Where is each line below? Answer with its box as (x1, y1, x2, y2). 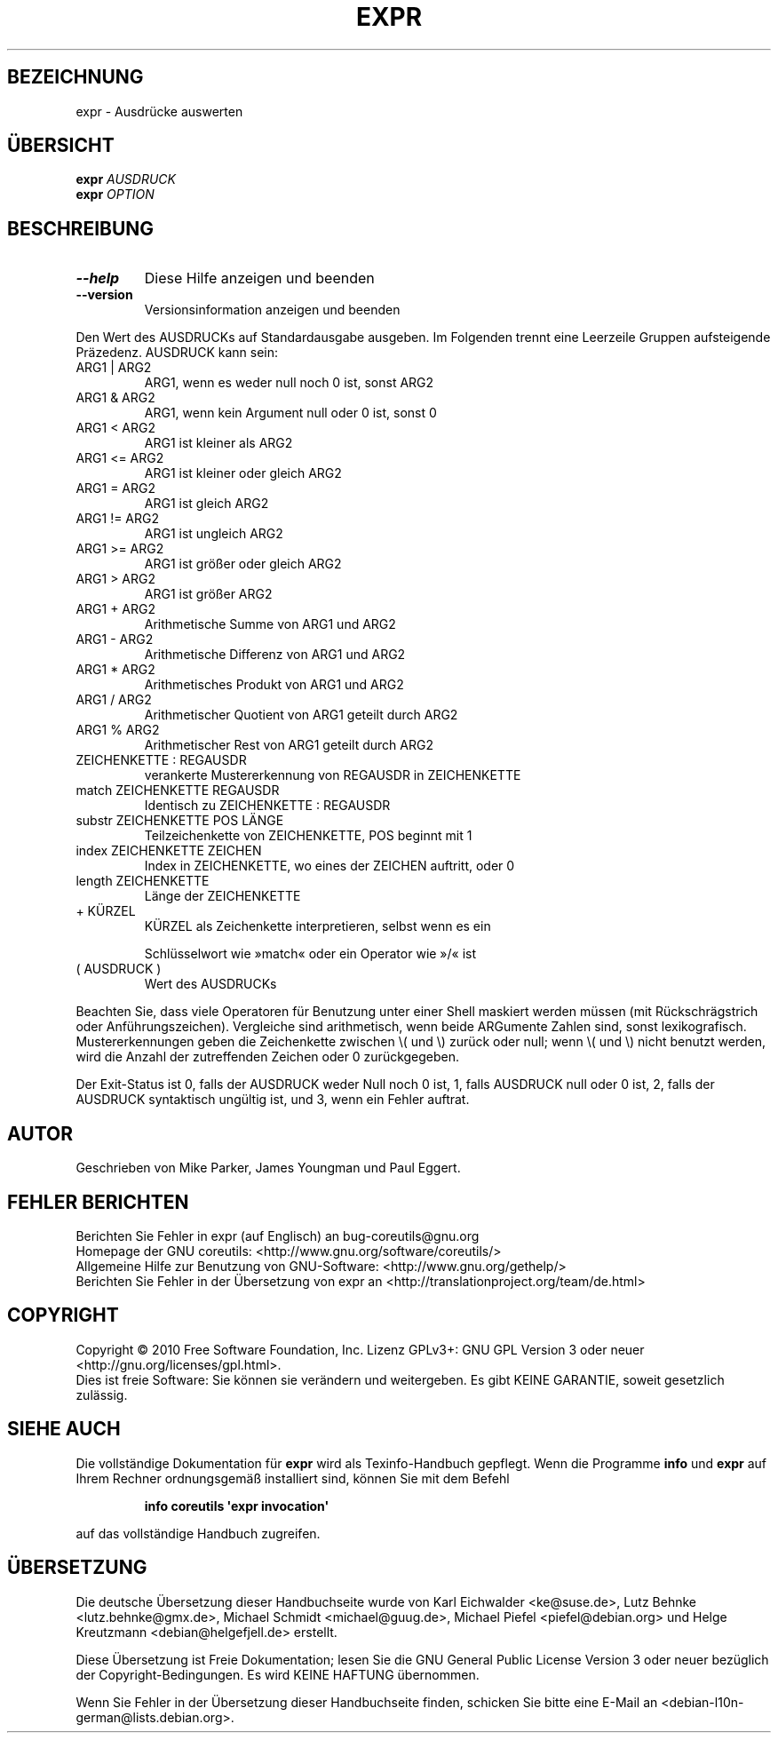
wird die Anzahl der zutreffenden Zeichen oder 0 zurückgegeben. (75, 1049, 460, 1065)
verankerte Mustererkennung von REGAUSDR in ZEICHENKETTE (144, 767, 521, 783)
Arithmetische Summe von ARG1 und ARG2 (144, 616, 396, 632)
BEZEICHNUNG (7, 66, 144, 89)
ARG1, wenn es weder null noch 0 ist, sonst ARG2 (144, 375, 434, 391)
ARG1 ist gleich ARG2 (144, 496, 269, 512)
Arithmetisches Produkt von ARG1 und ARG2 (144, 677, 404, 693)
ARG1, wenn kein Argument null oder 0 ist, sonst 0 (144, 405, 437, 421)
